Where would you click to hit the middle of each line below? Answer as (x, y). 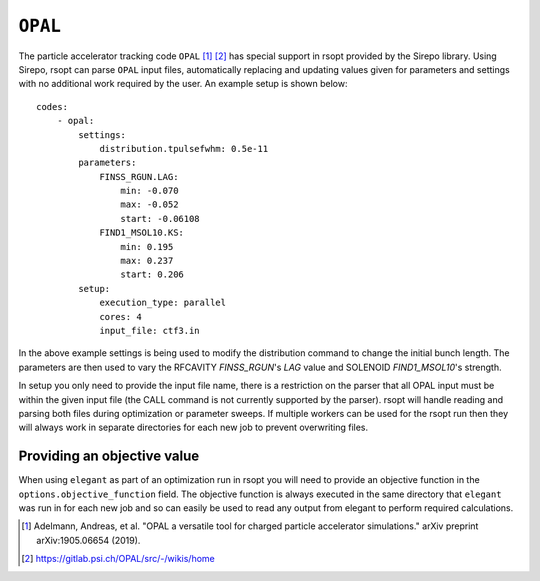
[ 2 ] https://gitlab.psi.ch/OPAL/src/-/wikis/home (118, 559)
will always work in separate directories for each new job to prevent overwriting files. (193, 427)
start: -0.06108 (160, 218)
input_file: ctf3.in (149, 330)
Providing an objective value (109, 456)
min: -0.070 (149, 191)
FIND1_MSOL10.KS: (142, 233)
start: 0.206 (152, 274)
